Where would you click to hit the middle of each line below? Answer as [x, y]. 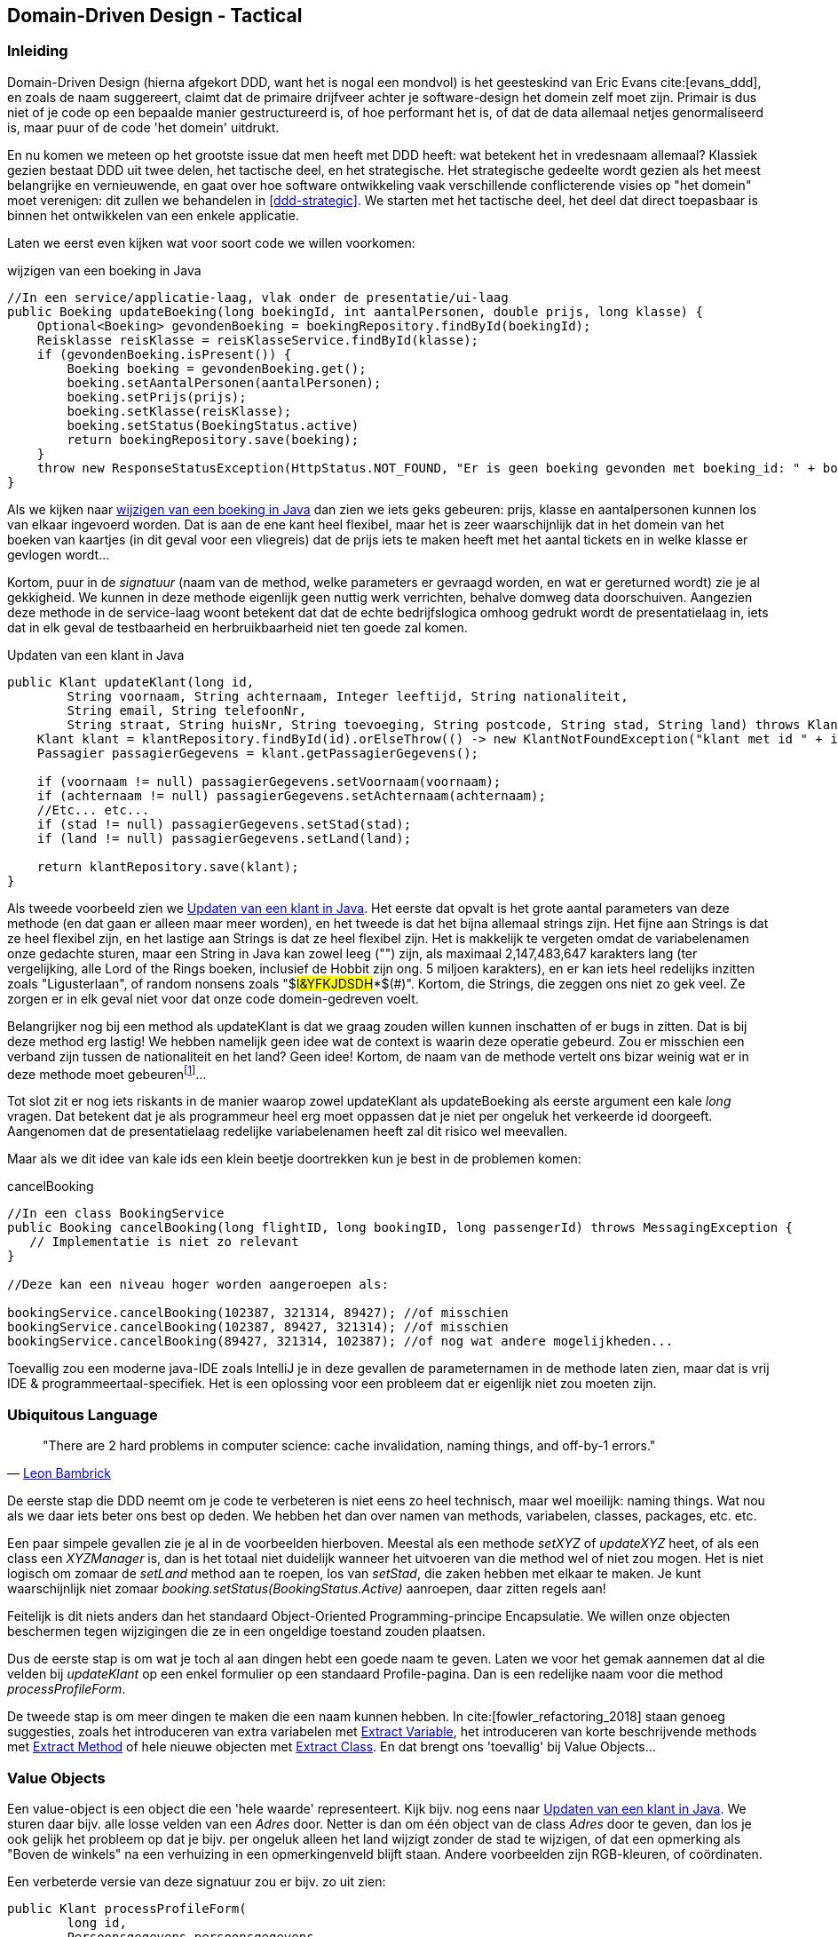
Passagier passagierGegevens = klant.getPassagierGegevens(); [258, 753]
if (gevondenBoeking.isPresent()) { [164, 354]
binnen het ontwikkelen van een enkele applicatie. [153, 215]
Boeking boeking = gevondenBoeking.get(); [217, 368]
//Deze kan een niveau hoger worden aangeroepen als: [198, 1285]
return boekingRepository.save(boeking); [213, 439]
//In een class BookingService [116, 1214]
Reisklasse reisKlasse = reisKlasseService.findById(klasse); [258, 340]
